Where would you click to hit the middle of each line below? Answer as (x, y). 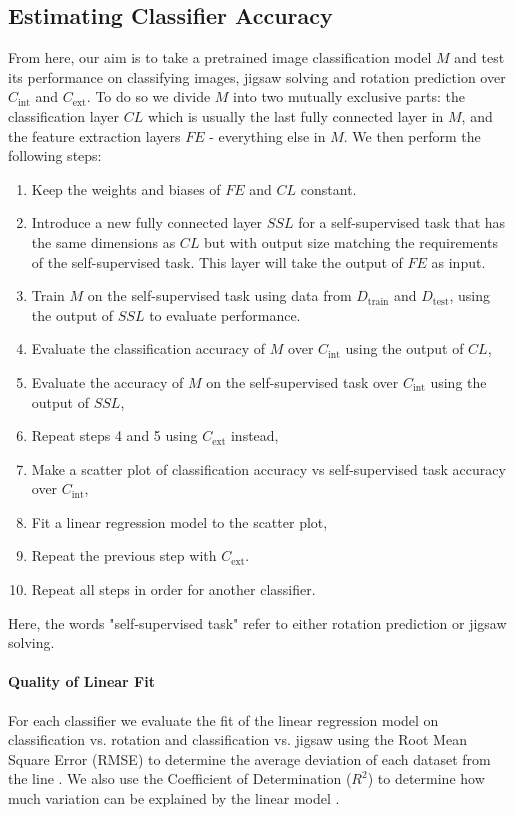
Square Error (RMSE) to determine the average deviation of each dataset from (249, 758)
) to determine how (426, 778)
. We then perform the (412, 135)
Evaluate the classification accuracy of (148, 348)
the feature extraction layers (94, 135)
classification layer (64, 115)
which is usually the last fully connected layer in (295, 115)
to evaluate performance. (225, 314)
